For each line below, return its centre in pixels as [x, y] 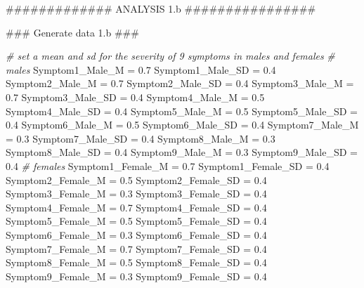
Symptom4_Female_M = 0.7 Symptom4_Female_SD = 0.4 [136, 207]
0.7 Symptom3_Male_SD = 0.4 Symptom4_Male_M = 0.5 [135, 97]
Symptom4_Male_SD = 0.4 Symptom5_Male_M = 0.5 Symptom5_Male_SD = [182, 111]
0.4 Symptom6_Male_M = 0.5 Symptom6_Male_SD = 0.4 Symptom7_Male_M [182, 125]
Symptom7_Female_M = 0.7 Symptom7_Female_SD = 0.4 [136, 248]
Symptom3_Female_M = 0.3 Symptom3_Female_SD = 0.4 [136, 194]
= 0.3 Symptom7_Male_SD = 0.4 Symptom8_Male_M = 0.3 [141, 138]
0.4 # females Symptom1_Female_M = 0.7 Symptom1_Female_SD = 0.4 [168, 165]
